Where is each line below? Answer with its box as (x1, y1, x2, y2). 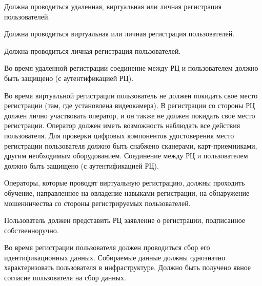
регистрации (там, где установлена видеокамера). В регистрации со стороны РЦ (4, 100, 255, 111)
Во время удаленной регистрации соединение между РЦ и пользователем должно (4, 63, 258, 73)
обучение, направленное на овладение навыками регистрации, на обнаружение (4, 187, 250, 198)
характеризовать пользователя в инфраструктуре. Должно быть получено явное (4, 262, 251, 273)
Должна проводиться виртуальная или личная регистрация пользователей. (4, 28, 235, 39)
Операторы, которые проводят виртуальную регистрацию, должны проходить (4, 177, 245, 188)
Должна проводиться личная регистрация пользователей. (4, 45, 181, 56)
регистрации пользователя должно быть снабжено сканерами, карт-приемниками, (4, 140, 257, 151)
